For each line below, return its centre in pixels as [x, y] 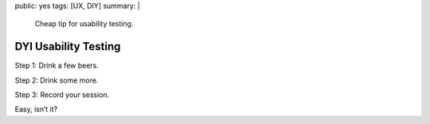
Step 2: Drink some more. [57, 80]
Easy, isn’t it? [36, 109]
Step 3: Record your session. [62, 95]
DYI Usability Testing [68, 46]
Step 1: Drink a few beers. [57, 66]
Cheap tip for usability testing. [84, 24]
